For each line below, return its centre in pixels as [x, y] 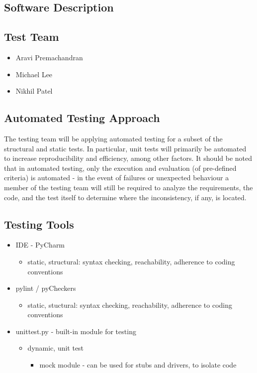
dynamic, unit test [56, 348]
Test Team [32, 37]
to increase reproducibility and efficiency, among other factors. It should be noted [128, 158]
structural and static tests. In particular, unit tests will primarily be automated [125, 148]
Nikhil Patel [34, 91]
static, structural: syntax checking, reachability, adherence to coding [131, 261]
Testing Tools [39, 224]
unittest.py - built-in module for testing [76, 331]
